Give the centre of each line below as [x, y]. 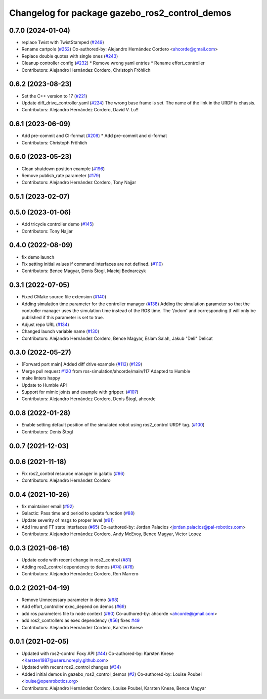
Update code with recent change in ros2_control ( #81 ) [76, 560]
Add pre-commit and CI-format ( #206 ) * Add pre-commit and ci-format [94, 136]
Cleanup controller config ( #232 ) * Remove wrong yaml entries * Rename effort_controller [113, 63]
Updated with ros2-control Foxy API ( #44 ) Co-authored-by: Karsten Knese [98, 653]
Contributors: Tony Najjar [47, 231]
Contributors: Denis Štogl [47, 432]
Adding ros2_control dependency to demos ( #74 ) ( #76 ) [78, 567]
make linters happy [41, 378]
